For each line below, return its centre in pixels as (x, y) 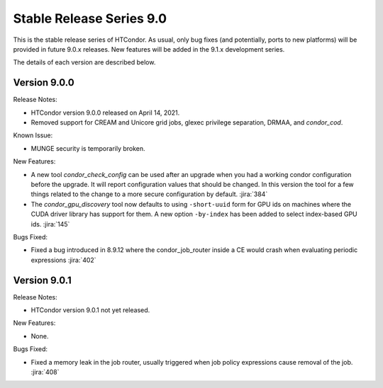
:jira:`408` (45, 372)
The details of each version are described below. (84, 62)
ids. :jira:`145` (50, 224)
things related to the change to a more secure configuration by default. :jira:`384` (149, 194)
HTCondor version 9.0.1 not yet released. (90, 310)
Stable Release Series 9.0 (90, 18)
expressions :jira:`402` (63, 260)
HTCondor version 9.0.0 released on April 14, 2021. (105, 113)
